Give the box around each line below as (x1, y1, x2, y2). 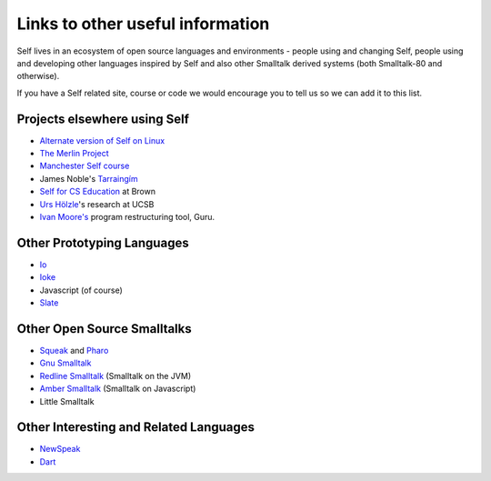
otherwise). (16, 71, 60, 82)
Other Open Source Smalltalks (16, 321, 193, 336)
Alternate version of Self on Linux (39, 135, 165, 145)
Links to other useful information (16, 14, 270, 34)
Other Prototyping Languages (16, 235, 190, 250)
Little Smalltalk (39, 396, 95, 406)
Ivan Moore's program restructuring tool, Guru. (39, 211, 215, 222)
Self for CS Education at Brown (39, 186, 156, 197)
